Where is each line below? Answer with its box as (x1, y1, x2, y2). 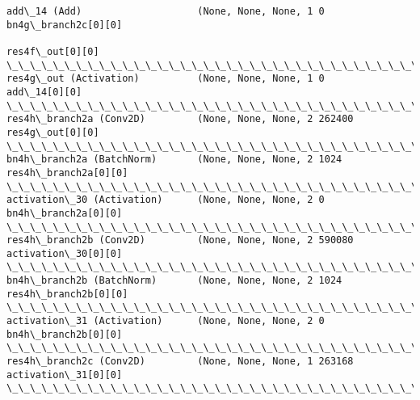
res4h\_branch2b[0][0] (6, 288, 128, 300)
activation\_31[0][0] (6, 368, 123, 381)
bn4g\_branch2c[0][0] (6, 19, 123, 31)
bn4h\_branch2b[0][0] (6, 328, 123, 340)
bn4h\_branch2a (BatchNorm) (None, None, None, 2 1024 (6, 154, 342, 166)
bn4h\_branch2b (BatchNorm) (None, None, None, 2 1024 (6, 275, 342, 287)
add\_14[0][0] (6, 86, 82, 98)
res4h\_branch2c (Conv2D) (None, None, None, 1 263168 (6, 356, 354, 368)
